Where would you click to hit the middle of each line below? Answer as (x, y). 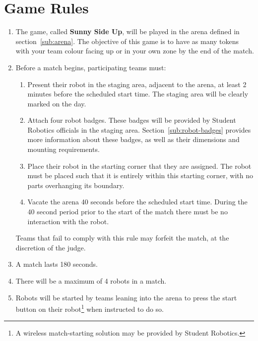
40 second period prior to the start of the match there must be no (128, 212)
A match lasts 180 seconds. (57, 264)
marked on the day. (57, 103)
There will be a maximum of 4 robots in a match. (91, 281)
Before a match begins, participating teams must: (91, 67)
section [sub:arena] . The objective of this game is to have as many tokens (127, 41)
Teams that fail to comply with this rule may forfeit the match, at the (122, 238)
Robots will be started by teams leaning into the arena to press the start (126, 297)
